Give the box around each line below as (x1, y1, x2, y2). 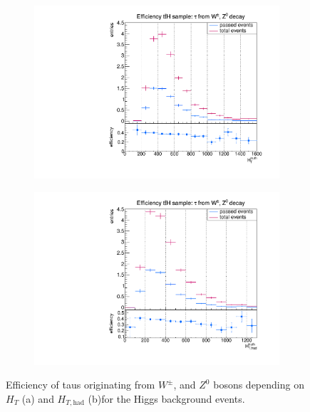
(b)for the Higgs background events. (88, 391, 245, 406)
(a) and (21, 391, 54, 406)
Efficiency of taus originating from (6, 377, 155, 392)
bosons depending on (213, 377, 304, 392)
